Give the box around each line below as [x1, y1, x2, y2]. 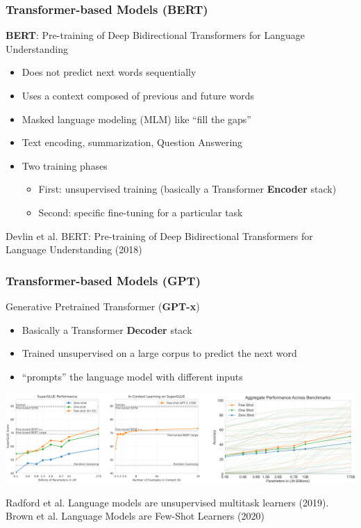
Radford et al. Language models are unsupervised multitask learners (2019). [6, 495, 329, 509]
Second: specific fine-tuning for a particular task [38, 205, 243, 219]
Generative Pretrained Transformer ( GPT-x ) [6, 298, 200, 313]
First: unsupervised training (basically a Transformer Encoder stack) [38, 182, 337, 196]
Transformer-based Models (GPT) [6, 271, 201, 289]
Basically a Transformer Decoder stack [22, 322, 192, 337]
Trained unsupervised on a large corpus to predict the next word [22, 346, 297, 360]
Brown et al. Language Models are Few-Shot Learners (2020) [6, 509, 265, 523]
